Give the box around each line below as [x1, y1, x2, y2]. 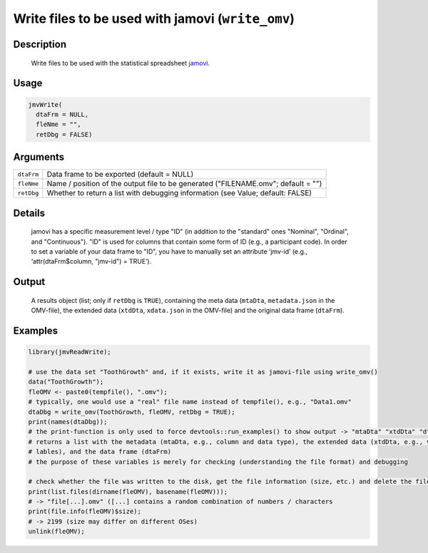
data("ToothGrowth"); [28, 378, 104, 386]
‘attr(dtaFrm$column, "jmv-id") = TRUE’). [31, 257, 152, 266]
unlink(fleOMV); [28, 527, 86, 536]
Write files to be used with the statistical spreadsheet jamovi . [31, 58, 210, 67]
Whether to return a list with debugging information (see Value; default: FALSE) [46, 188, 312, 198]
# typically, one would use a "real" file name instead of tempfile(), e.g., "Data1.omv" [28, 398, 352, 406]
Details [13, 207, 46, 219]
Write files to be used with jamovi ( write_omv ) [13, 11, 295, 26]
